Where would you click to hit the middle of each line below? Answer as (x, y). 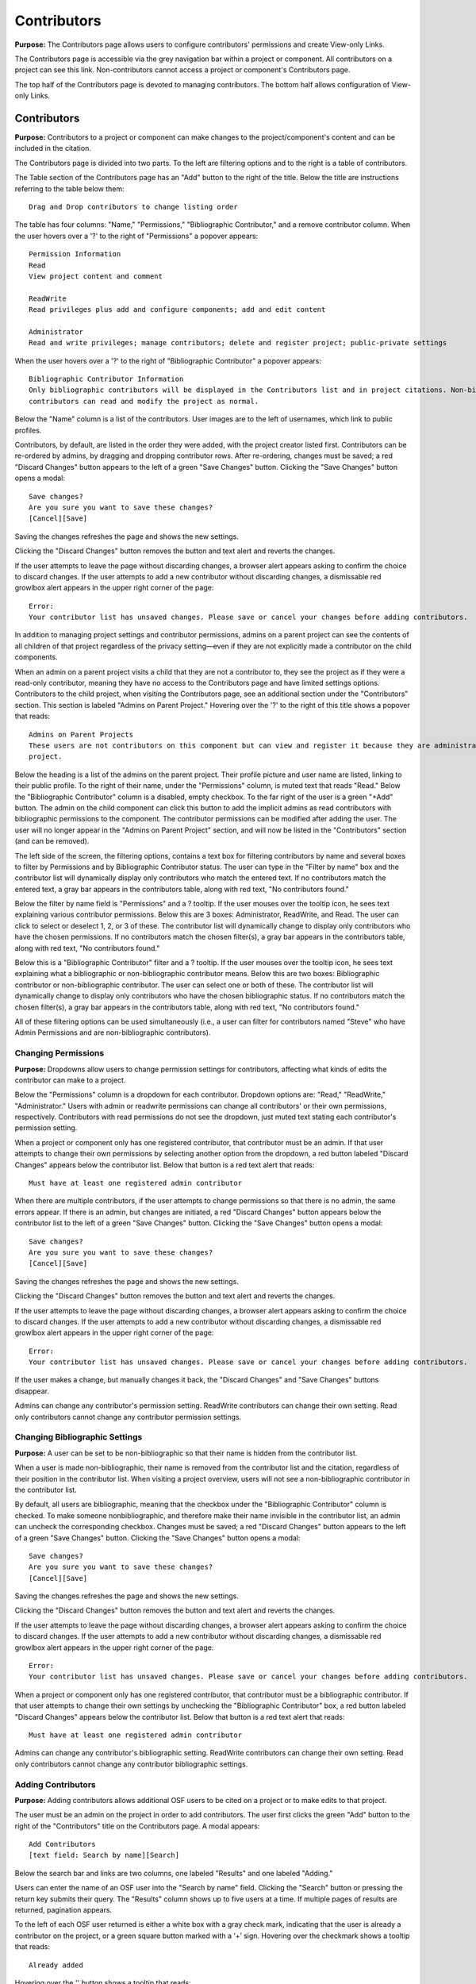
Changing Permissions (59, 1053)
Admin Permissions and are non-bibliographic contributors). (113, 1032)
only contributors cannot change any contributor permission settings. (128, 1417)
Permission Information (75, 254)
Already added (56, 1965)
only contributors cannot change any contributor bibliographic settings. (131, 1764)
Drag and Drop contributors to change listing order (133, 207)
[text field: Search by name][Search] (104, 1855)
